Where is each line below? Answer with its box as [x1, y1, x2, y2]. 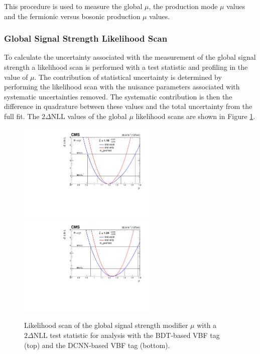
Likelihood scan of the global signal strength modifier [24, 320, 188, 330]
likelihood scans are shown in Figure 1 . [136, 110, 255, 121]
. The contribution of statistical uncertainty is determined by [34, 71, 222, 82]
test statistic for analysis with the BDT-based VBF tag [50, 329, 220, 340]
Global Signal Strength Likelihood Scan [4, 32, 168, 45]
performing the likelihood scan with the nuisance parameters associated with [4, 81, 240, 92]
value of [4, 71, 28, 82]
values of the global [67, 110, 127, 121]
